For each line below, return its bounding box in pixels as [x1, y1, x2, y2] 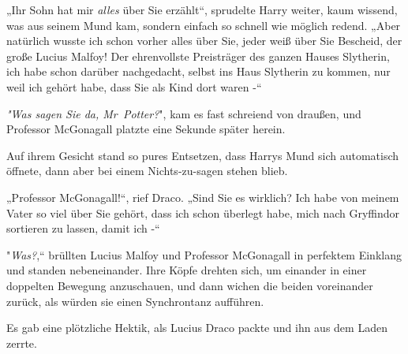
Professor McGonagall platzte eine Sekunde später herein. [6, 121, 286, 137]
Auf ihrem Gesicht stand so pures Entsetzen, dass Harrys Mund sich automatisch [6, 147, 399, 163]
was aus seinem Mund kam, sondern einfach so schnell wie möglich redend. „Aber [6, 17, 401, 33]
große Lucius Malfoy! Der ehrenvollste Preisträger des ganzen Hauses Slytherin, [6, 47, 390, 64]
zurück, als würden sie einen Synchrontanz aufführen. [6, 293, 264, 309]
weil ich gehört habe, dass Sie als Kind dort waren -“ [6, 78, 262, 95]
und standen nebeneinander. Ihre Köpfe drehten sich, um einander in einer [6, 262, 367, 278]
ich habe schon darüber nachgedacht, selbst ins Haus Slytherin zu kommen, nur [6, 63, 391, 80]
